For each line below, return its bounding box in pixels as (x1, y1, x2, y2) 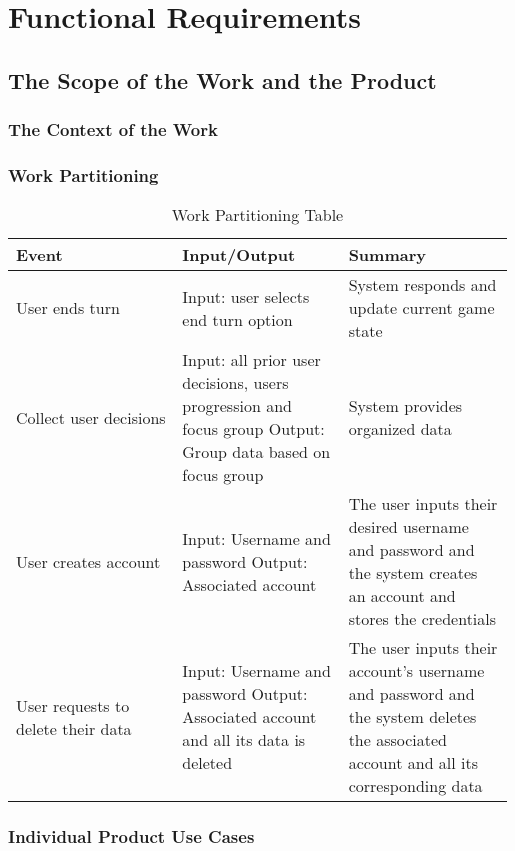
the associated (348, 728, 448, 752)
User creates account (16, 549, 161, 573)
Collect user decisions (16, 405, 166, 429)
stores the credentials (348, 607, 497, 631)
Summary (348, 243, 426, 267)
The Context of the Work (8, 117, 218, 142)
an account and (348, 584, 456, 608)
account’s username (348, 659, 485, 683)
